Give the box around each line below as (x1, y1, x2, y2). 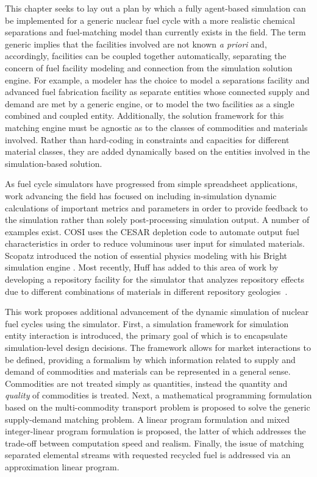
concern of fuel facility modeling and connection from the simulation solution (5, 61, 293, 74)
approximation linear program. (5, 460, 119, 473)
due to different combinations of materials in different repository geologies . (5, 284, 288, 297)
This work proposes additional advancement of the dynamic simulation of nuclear (5, 305, 309, 318)
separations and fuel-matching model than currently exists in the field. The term (5, 26, 306, 38)
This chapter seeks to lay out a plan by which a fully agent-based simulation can (5, 2, 306, 14)
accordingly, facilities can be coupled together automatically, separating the (5, 49, 287, 62)
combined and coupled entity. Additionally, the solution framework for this (5, 109, 284, 122)
